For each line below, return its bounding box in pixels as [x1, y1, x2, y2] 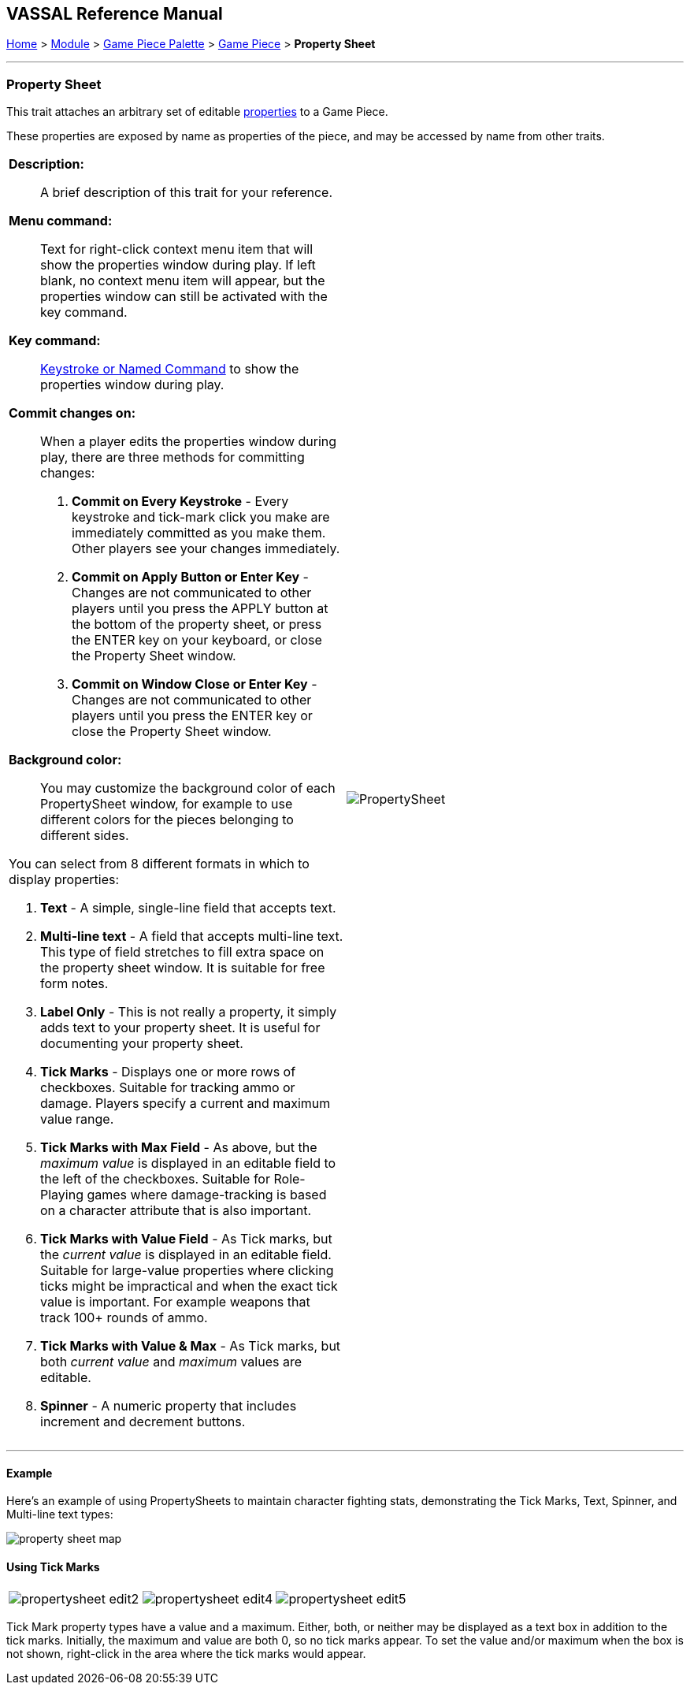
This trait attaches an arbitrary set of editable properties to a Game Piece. [6, 105, 388, 119]
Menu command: [9, 213, 113, 229]
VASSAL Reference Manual [6, 4, 223, 24]
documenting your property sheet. [40, 1035, 243, 1052]
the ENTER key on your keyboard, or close [72, 632, 322, 649]
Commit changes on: [9, 405, 135, 422]
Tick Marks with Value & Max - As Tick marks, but [40, 1338, 341, 1355]
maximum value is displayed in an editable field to [40, 1155, 336, 1172]
